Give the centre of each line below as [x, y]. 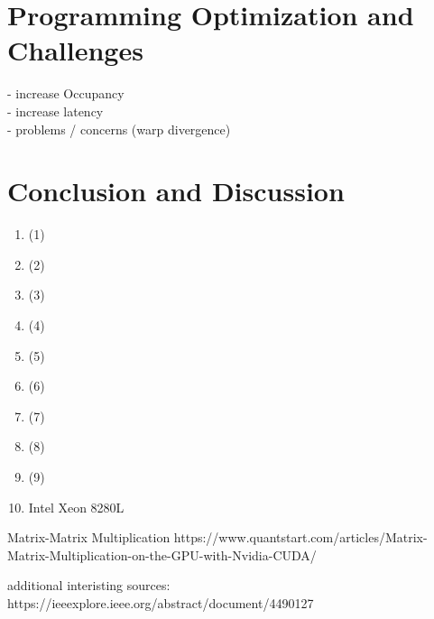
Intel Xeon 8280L [76, 507]
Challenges [75, 50]
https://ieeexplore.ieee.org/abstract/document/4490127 [161, 602]
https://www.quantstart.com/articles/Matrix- [300, 537]
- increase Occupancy [66, 93]
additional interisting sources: [89, 585]
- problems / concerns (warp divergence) [119, 129]
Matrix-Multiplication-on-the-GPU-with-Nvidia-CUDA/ [162, 554]
